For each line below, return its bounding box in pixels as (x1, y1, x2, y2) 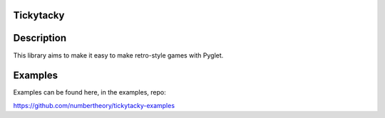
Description (13, 32, 67, 44)
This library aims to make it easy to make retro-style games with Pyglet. (13, 50, 224, 60)
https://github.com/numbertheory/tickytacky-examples (13, 101, 175, 109)
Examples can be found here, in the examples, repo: (13, 88, 167, 97)
